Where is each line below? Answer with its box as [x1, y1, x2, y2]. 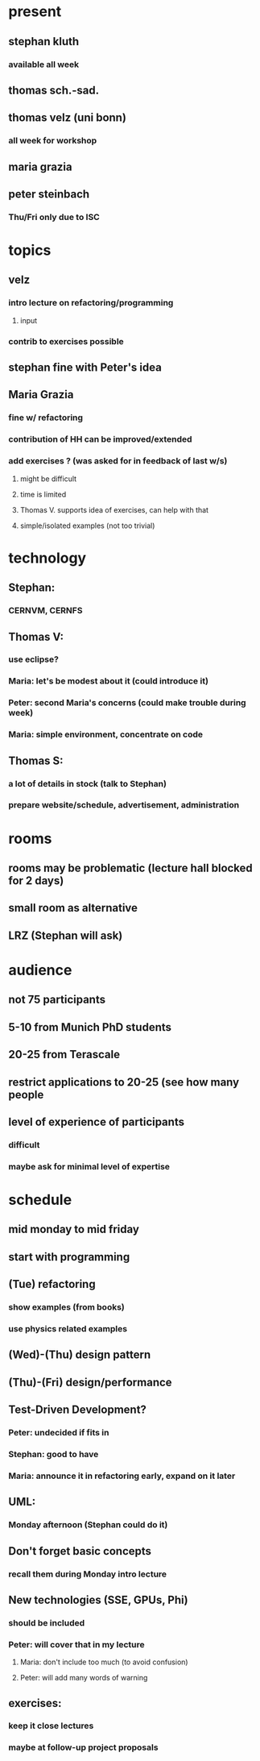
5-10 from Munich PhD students [8, 1020, 171, 1034]
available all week [8, 59, 79, 70]
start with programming [8, 1250, 130, 1264]
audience [8, 961, 72, 979]
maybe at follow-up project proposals [8, 1742, 159, 1753]
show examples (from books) [8, 1302, 125, 1313]
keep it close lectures [8, 1720, 94, 1731]
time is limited [19, 489, 67, 499]
